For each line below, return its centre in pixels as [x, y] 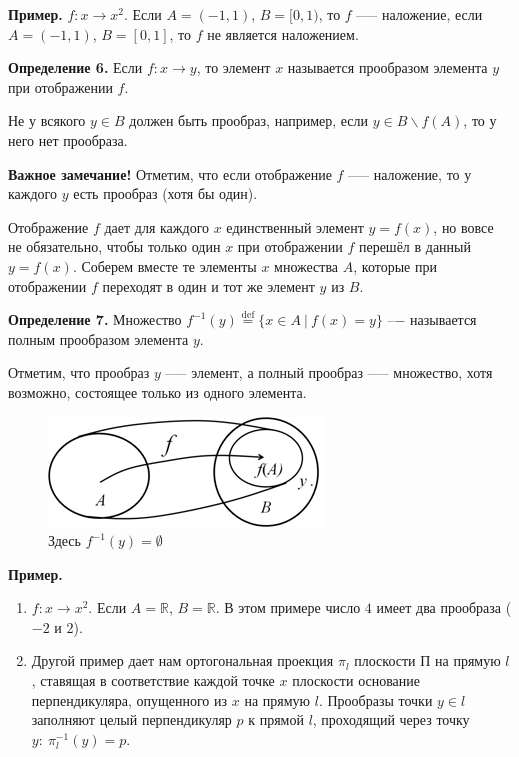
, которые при [395, 265]
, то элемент [233, 67]
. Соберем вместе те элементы [164, 265]
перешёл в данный [414, 246]
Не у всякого [47, 120]
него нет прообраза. [68, 139]
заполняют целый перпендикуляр [131, 719]
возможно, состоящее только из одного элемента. [157, 391]
